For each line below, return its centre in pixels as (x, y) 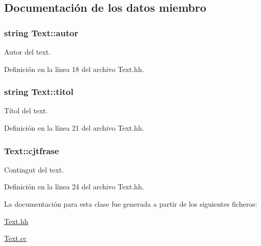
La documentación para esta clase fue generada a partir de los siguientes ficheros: (131, 204)
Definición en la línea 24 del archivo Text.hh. (74, 187)
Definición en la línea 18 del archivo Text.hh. (74, 69)
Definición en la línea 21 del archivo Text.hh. (74, 128)
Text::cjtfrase (32, 150)
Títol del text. (26, 110)
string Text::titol (39, 92)
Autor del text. (27, 52)
